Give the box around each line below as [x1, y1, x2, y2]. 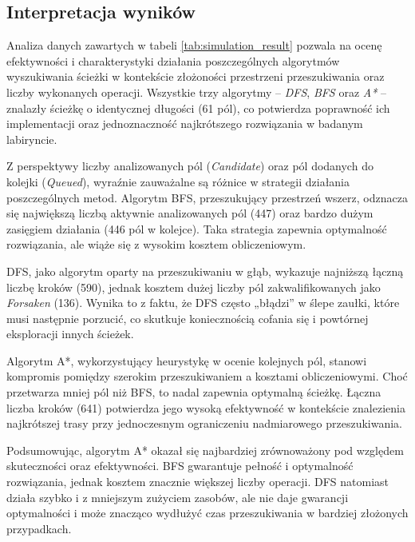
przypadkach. [6, 520, 72, 536]
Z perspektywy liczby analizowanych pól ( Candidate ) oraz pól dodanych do [6, 157, 373, 174]
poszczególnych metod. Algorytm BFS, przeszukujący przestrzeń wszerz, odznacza [6, 189, 408, 205]
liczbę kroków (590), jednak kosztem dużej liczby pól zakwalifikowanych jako [6, 278, 381, 295]
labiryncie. [6, 130, 57, 147]
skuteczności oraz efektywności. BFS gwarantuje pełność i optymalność [6, 457, 354, 474]
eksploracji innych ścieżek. [6, 325, 134, 342]
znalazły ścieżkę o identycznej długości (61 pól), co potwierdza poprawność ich [6, 99, 390, 116]
